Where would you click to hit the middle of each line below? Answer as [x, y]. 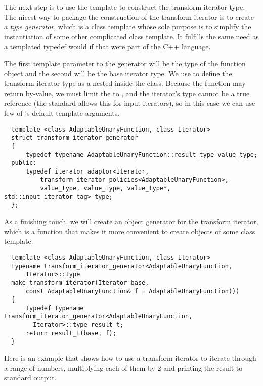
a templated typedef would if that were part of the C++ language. [107, 46]
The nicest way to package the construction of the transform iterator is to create [129, 16]
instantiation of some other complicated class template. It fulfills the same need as [131, 36]
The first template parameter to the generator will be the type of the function [125, 63]
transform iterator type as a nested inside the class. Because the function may [125, 83]
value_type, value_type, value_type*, [105, 188]
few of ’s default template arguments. [62, 113]
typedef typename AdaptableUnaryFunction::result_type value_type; [142, 155]
